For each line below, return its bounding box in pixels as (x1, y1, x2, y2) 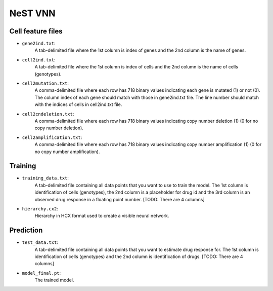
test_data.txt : (22, 239, 58, 245)
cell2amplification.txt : (22, 134, 82, 140)
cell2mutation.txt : (22, 80, 69, 86)
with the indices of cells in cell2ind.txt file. (34, 101, 122, 107)
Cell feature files (9, 27, 63, 35)
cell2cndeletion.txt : (22, 111, 74, 117)
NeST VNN (9, 8, 56, 19)
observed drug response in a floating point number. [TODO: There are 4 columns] (34, 196, 205, 202)
